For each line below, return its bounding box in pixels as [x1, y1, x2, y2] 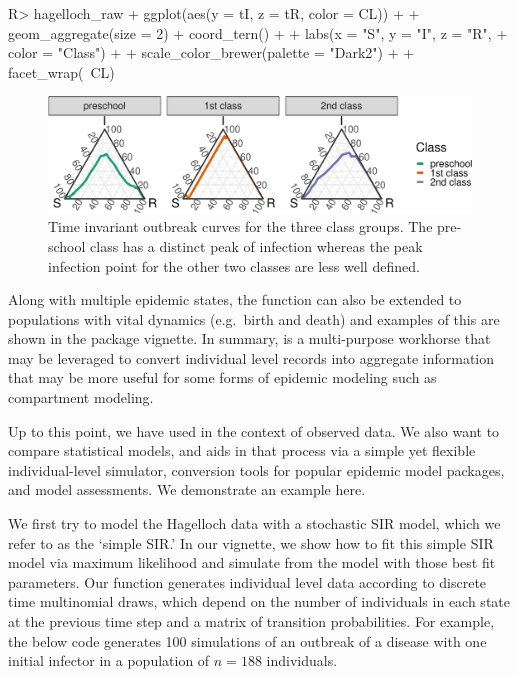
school [48, 235, 86, 256]
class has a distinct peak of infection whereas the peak [90, 235, 423, 256]
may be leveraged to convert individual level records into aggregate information [8, 347, 495, 368]
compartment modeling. [8, 387, 154, 408]
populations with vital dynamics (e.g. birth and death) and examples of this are [8, 308, 500, 329]
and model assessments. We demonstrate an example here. [8, 479, 366, 500]
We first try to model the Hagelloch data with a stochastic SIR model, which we [8, 513, 501, 534]
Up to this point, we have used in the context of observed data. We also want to [8, 420, 500, 441]
